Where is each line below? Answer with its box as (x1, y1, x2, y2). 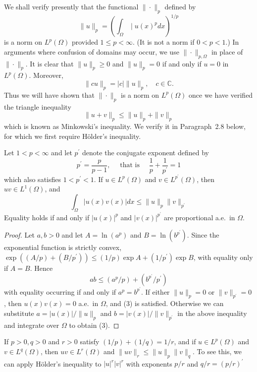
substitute (4, 308, 34, 318)
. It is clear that (25, 58, 74, 68)
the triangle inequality (4, 101, 71, 112)
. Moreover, (29, 70, 63, 80)
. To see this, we (193, 346, 242, 357)
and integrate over (4, 319, 59, 330)
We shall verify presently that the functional (4, 1, 139, 11)
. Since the (187, 230, 219, 240)
